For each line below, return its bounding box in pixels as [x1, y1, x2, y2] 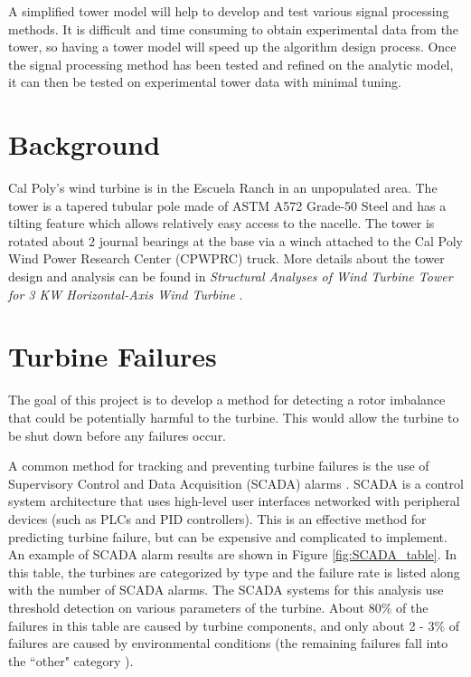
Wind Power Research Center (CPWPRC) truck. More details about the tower [8, 249, 445, 268]
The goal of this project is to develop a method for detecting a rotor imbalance [8, 390, 446, 409]
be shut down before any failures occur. [8, 425, 227, 444]
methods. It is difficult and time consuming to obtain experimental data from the [8, 19, 459, 38]
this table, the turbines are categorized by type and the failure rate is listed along [8, 562, 460, 581]
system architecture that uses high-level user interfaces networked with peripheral [8, 491, 460, 510]
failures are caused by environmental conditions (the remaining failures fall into [8, 634, 448, 653]
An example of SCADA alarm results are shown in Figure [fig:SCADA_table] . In [8, 545, 457, 564]
